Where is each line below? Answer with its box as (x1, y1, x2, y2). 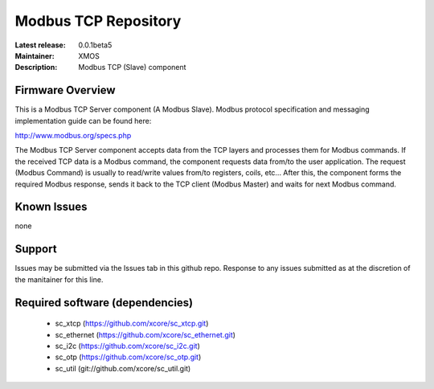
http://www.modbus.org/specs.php (14, 131, 132, 141)
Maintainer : (14, 51, 55, 60)
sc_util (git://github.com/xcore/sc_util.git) (55, 363, 191, 373)
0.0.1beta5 (78, 40, 113, 50)
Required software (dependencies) (14, 296, 194, 309)
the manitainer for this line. (14, 274, 104, 285)
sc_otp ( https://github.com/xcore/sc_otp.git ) (55, 352, 202, 362)
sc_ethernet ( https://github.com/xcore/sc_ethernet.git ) (55, 330, 236, 339)
